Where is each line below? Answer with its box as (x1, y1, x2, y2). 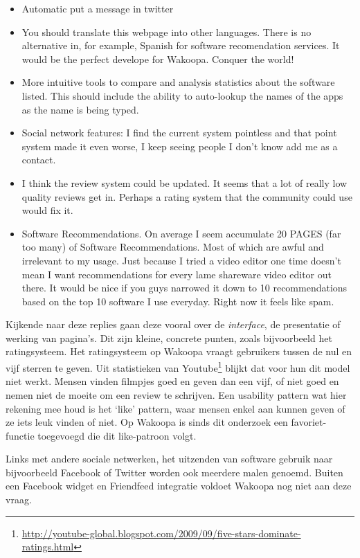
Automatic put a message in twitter (21, 1, 174, 15)
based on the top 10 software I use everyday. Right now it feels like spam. (21, 294, 334, 308)
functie (6, 428, 35, 442)
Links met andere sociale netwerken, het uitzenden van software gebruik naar (6, 451, 333, 466)
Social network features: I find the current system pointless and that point (21, 125, 337, 140)
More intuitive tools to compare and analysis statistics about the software (21, 75, 335, 89)
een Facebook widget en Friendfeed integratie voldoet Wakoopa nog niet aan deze (6, 478, 352, 493)
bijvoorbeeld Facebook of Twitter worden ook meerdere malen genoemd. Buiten (6, 465, 343, 479)
